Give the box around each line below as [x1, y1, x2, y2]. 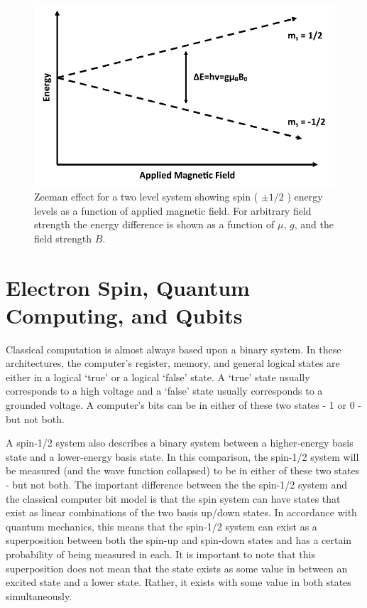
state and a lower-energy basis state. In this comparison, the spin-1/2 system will [6, 449, 359, 464]
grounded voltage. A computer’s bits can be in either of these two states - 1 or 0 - [6, 398, 361, 412]
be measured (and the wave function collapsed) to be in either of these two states [6, 463, 360, 478]
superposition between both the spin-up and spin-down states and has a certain [6, 533, 352, 548]
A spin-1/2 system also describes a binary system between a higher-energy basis [6, 435, 354, 450]
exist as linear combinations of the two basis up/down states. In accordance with [6, 505, 357, 520]
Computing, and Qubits [6, 300, 243, 329]
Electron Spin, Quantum [6, 272, 250, 302]
